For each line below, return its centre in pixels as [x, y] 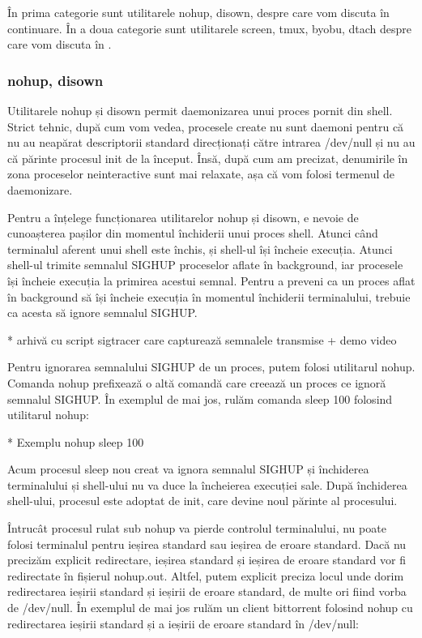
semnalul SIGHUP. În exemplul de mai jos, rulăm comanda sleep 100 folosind [200, 398]
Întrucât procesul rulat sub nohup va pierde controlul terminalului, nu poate [197, 528]
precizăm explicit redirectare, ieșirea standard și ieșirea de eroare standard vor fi [207, 560]
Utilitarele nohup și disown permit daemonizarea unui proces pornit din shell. [200, 110]
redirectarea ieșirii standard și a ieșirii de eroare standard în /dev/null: [183, 623]
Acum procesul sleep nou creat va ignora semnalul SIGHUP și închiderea [188, 469]
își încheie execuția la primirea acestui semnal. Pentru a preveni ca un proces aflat [211, 280]
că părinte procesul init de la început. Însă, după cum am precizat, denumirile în [208, 158]
